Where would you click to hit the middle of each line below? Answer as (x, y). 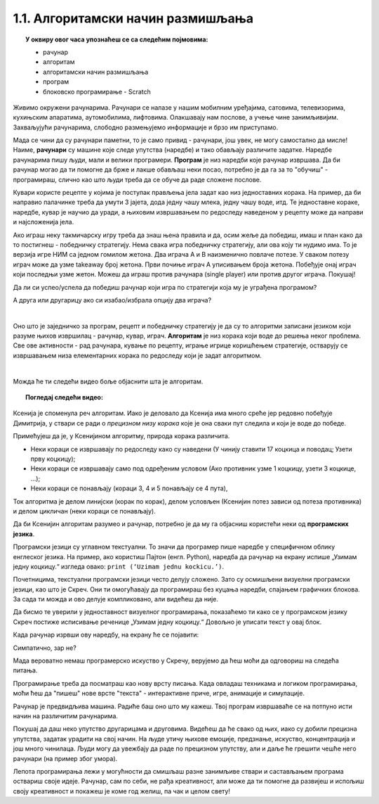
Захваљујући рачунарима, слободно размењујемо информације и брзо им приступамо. (146, 127)
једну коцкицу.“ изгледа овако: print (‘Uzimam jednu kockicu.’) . (119, 566)
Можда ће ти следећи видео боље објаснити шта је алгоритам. (108, 381)
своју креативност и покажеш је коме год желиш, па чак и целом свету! (122, 791)
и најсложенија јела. (44, 222)
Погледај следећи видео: (64, 397)
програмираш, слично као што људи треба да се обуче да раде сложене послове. (137, 179)
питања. (25, 670)
